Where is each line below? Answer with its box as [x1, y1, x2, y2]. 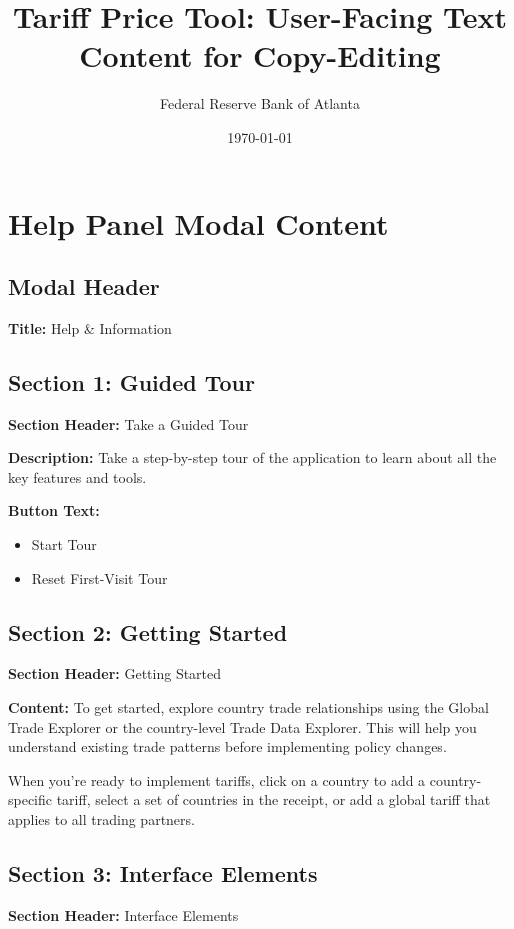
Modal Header [8, 271, 160, 302]
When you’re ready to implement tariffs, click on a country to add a [8, 769, 426, 790]
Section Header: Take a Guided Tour [8, 413, 249, 434]
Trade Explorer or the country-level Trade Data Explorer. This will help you [8, 716, 477, 737]
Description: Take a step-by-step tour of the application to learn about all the [8, 447, 497, 468]
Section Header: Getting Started [8, 663, 222, 684]
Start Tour [31, 534, 97, 555]
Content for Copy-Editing [79, 35, 441, 76]
